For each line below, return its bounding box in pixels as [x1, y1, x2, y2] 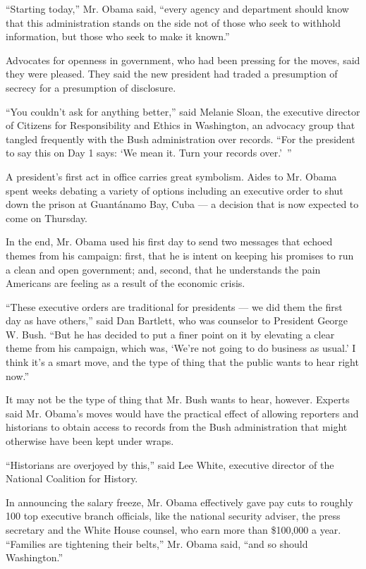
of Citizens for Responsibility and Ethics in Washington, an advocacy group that [6, 118, 355, 133]
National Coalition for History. [6, 471, 138, 486]
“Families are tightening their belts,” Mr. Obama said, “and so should [6, 536, 308, 551]
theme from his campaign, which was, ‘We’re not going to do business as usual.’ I [6, 341, 356, 355]
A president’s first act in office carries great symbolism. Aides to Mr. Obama [6, 169, 337, 183]
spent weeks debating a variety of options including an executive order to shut [6, 183, 343, 197]
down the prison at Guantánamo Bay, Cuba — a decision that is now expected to [6, 197, 359, 212]
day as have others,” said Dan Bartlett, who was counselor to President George [6, 313, 348, 328]
